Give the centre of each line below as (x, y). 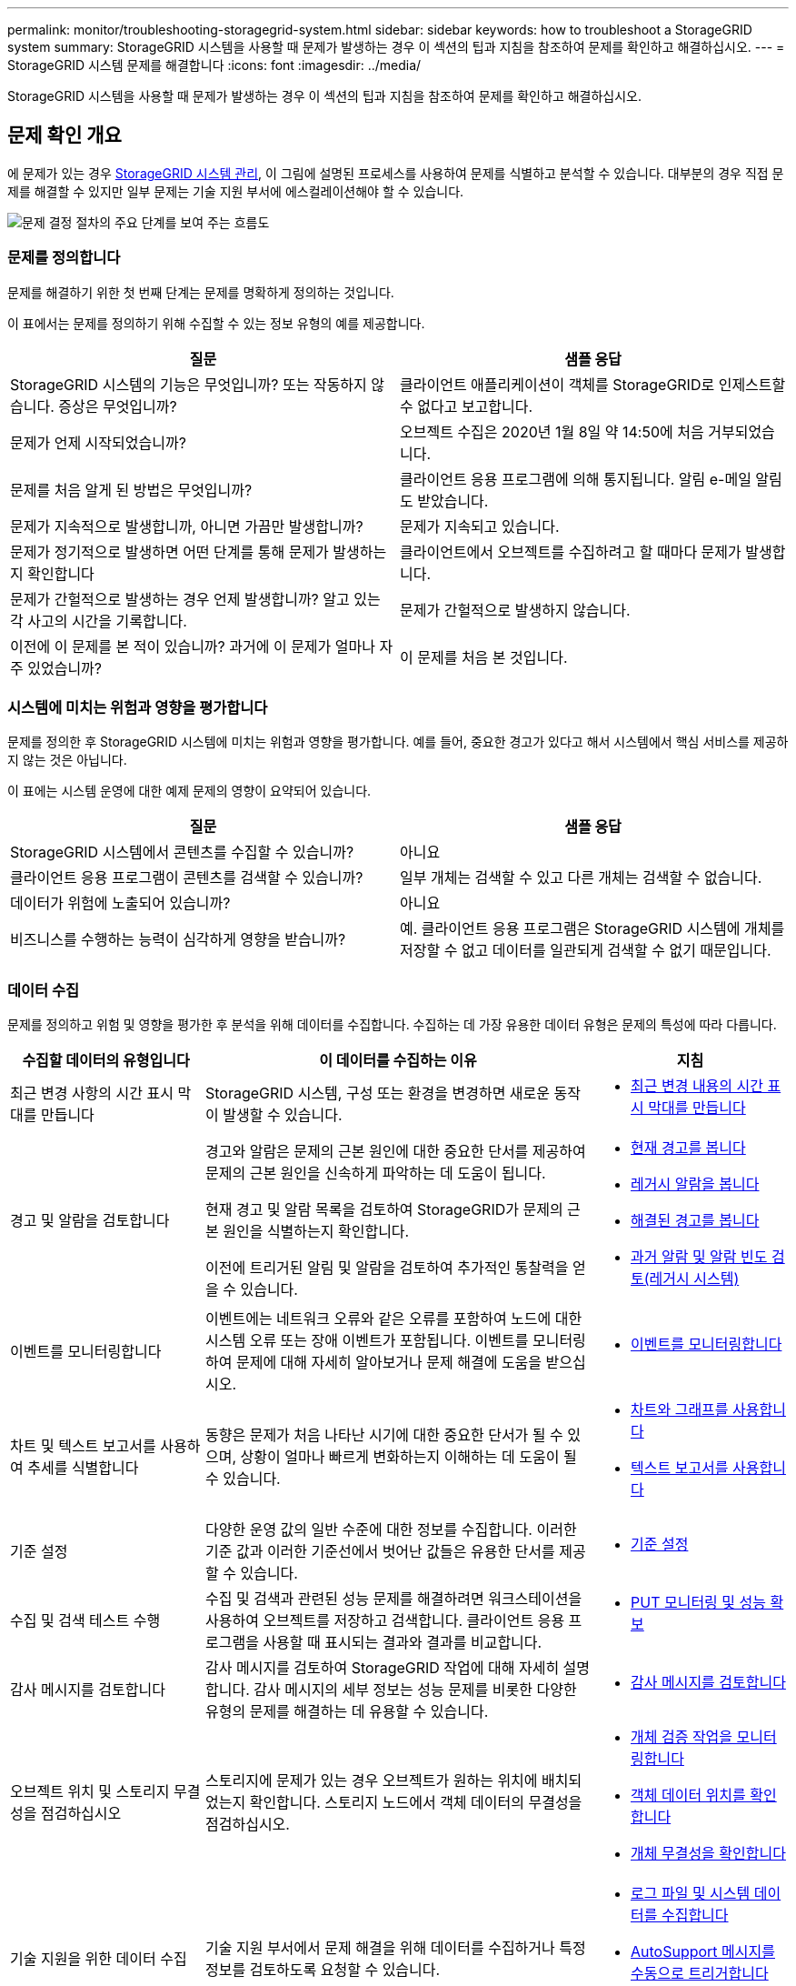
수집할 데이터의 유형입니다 (106, 1061)
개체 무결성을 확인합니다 (708, 1854)
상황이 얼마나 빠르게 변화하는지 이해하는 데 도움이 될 (408, 1457)
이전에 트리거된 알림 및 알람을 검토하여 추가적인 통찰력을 (387, 1268)
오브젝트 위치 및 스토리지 (90, 1792)
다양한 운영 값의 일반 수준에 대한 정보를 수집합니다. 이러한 (391, 1530)
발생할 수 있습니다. (283, 1115)
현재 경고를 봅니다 (688, 1148)
